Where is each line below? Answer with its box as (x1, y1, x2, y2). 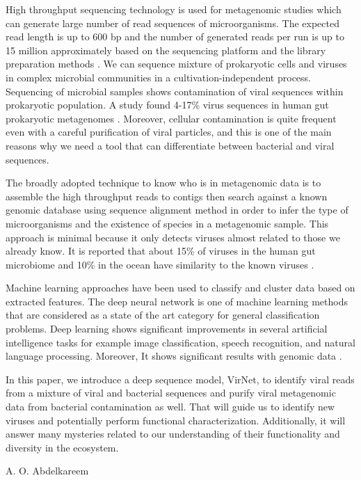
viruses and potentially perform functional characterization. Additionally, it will (6, 413, 346, 427)
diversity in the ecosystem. (6, 440, 119, 454)
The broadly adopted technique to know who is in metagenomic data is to (6, 175, 321, 190)
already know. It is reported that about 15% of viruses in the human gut (6, 243, 316, 258)
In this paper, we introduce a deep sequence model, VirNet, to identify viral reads (6, 371, 355, 386)
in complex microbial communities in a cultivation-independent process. (6, 70, 311, 84)
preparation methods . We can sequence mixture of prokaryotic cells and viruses (6, 56, 347, 71)
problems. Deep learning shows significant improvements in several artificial (6, 321, 328, 336)
